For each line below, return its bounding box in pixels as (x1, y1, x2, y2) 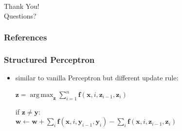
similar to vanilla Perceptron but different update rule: (15, 73, 179, 83)
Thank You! (4, 1, 39, 11)
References (4, 31, 47, 43)
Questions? (4, 10, 36, 20)
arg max (30, 92, 54, 99)
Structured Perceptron (4, 54, 95, 66)
